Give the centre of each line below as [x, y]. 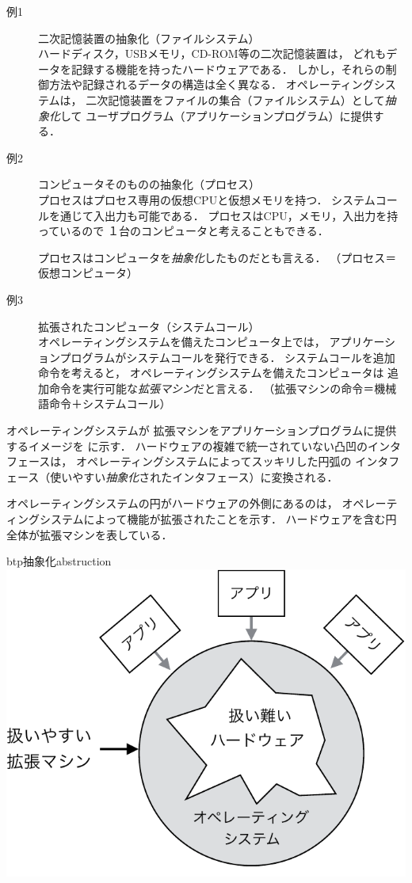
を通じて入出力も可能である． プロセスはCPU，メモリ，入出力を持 [223, 215]
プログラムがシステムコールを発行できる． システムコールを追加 [227, 357]
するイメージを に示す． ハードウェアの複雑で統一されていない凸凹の [187, 445]
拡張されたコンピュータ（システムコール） [149, 326]
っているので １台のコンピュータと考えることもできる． [183, 231]
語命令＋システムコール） [105, 403]
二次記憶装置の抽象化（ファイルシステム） [149, 38]
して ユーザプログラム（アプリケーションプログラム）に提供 [217, 115]
